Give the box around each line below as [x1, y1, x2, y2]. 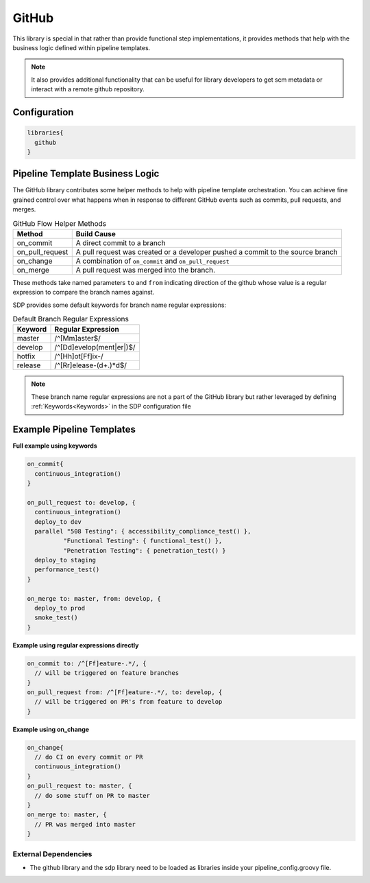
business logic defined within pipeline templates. [12, 43, 151, 51]
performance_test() [34, 566, 100, 573]
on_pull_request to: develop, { [27, 498, 136, 506]
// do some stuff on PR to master [34, 792, 151, 799]
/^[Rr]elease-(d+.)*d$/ [54, 360, 127, 370]
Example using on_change [12, 725, 89, 733]
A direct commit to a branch [75, 238, 166, 247]
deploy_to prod [34, 604, 86, 612]
